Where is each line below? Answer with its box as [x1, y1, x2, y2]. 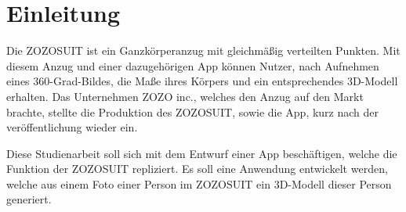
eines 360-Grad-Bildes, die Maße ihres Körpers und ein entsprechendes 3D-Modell [6, 73, 398, 89]
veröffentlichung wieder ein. [6, 119, 138, 135]
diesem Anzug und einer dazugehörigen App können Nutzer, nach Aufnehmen [6, 57, 379, 74]
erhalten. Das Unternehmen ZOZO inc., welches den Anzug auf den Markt [6, 88, 364, 104]
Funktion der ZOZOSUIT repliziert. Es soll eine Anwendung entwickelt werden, [6, 160, 388, 177]
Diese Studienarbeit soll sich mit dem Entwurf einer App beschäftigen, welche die [6, 145, 397, 161]
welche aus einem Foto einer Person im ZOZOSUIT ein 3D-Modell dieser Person [6, 175, 392, 192]
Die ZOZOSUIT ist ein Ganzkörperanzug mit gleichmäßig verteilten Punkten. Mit [6, 42, 401, 59]
